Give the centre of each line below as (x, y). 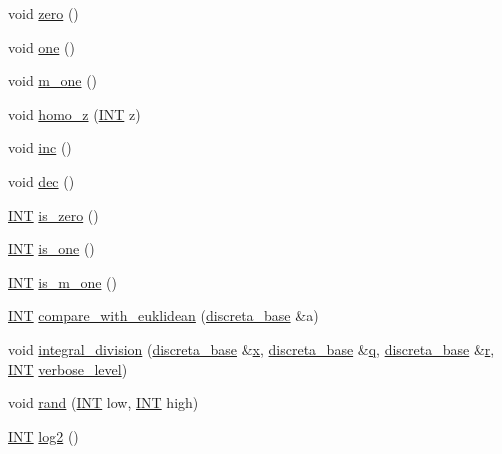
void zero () (43, 13)
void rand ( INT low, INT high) (103, 402)
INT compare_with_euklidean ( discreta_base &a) (163, 315)
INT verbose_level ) (68, 368)
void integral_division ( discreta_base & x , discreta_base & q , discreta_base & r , (251, 348)
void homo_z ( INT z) (74, 113)
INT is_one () (51, 248)
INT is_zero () (53, 214)
